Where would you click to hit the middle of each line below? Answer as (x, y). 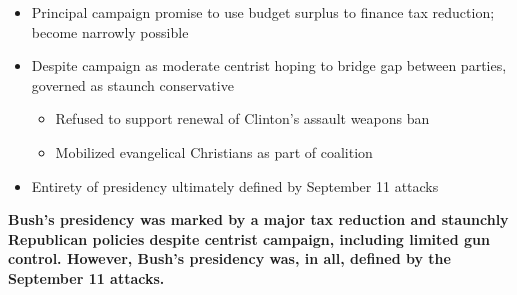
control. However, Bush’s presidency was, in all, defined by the (229, 258)
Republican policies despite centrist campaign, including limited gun (249, 238)
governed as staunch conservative (132, 84)
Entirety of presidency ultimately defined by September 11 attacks (235, 185)
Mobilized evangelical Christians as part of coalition (214, 151)
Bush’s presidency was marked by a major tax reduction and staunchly (258, 219)
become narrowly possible (110, 31)
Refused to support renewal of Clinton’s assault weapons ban (242, 118)
